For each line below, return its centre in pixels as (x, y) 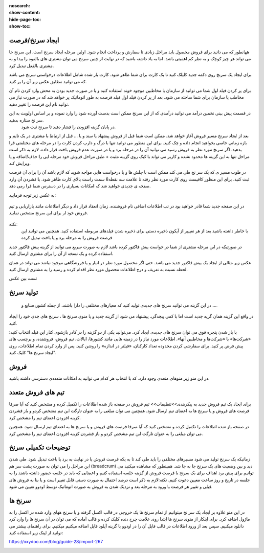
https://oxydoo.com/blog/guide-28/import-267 (56, 542)
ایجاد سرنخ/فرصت (34, 40)
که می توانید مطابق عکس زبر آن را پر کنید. (48, 81)
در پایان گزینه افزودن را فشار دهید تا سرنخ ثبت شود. (68, 127)
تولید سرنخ (24, 292)
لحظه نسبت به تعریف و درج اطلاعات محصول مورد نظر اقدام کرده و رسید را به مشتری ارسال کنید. (99, 270)
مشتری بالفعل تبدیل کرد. (32, 66)
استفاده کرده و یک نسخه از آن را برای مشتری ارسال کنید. (61, 253)
